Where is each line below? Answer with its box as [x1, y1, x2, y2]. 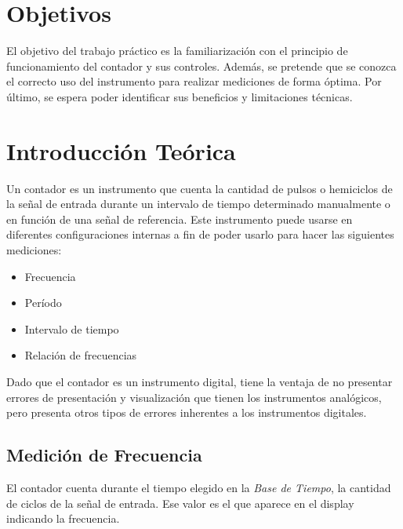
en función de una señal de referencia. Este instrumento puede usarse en [6, 210, 353, 227]
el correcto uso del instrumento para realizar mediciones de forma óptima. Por [6, 73, 382, 89]
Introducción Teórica [6, 134, 236, 166]
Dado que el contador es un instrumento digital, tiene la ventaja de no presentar [6, 373, 393, 389]
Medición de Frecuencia [6, 443, 202, 467]
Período [24, 294, 62, 311]
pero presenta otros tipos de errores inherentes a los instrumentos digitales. [6, 404, 367, 421]
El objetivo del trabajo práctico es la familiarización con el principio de [6, 42, 348, 59]
